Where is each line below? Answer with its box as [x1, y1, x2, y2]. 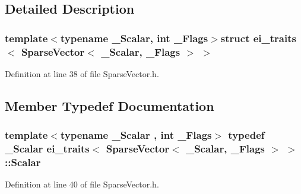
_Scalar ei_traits [5, 141, 90, 156]
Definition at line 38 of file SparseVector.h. [5, 67, 159, 79]
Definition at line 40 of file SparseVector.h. [5, 178, 159, 190]
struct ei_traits [220, 30, 296, 45]
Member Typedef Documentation [5, 96, 214, 115]
